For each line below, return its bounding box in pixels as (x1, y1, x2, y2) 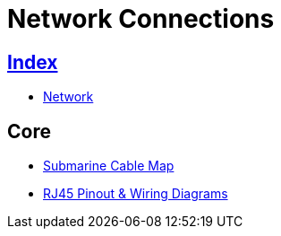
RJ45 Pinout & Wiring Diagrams (43, 186, 228, 202)
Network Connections (7, 4, 275, 34)
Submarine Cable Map (43, 158, 175, 174)
